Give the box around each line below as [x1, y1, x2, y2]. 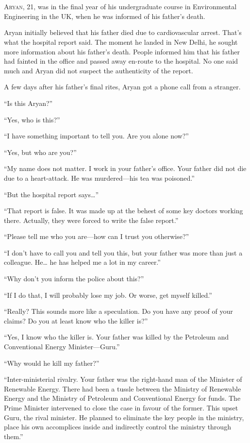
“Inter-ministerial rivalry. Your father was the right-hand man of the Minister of [4, 374, 242, 384]
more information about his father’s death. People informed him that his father [4, 46, 240, 56]
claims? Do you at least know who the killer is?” [4, 315, 148, 325]
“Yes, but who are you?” [4, 147, 77, 157]
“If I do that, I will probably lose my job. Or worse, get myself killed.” [4, 290, 212, 300]
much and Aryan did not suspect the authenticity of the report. [4, 65, 193, 75]
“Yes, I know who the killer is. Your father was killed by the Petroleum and [4, 332, 229, 342]
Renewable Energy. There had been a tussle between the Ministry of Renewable [4, 383, 241, 393]
